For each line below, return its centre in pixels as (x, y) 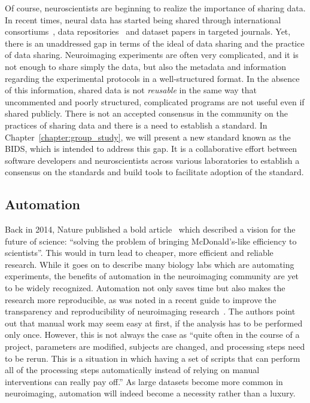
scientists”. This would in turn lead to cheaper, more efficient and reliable (139, 253)
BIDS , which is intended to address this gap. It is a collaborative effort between (151, 149)
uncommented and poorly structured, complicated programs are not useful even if (155, 101)
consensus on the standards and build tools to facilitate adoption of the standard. (154, 172)
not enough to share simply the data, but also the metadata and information (146, 66)
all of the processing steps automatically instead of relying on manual (132, 370)
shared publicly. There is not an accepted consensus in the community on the (146, 113)
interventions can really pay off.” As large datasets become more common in (144, 381)
